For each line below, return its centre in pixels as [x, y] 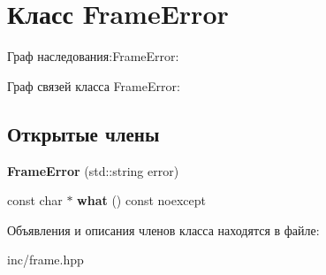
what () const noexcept [142, 200]
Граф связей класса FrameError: [94, 85]
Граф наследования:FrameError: [93, 56]
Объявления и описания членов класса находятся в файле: [163, 229]
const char [35, 200]
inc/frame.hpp [45, 260]
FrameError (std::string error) [93, 170]
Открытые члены [83, 133]
